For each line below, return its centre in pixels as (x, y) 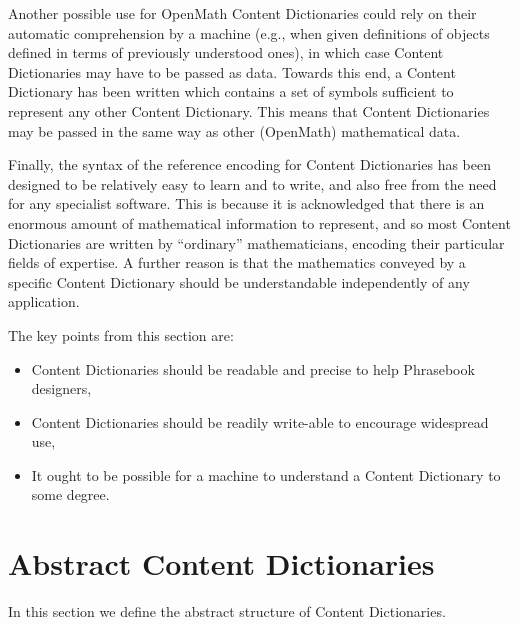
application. (44, 301)
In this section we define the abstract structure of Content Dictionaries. (227, 611)
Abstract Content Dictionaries (221, 563)
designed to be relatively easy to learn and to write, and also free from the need (252, 183)
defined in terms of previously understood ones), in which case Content (226, 52)
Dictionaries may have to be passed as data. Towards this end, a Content (232, 71)
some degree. (70, 494)
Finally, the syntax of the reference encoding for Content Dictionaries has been (250, 164)
